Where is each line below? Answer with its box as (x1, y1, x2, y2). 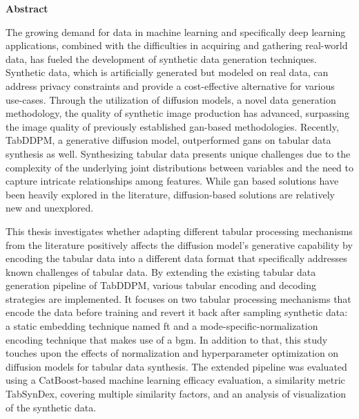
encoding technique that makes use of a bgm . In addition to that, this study (6, 332, 328, 346)
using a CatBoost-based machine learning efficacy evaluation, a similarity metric (6, 373, 345, 387)
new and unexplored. (6, 201, 94, 215)
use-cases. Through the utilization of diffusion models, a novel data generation (6, 92, 336, 106)
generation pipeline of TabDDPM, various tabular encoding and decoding (6, 278, 317, 292)
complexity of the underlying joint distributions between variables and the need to (6, 160, 353, 174)
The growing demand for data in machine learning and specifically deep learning (6, 24, 346, 39)
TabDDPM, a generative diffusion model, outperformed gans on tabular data (6, 133, 331, 147)
